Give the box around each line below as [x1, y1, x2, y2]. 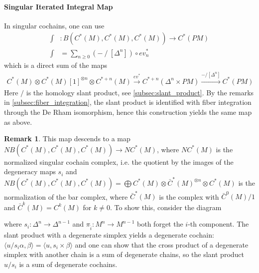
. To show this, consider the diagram [110, 202, 222, 212]
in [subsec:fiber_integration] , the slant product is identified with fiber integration [4, 97, 252, 107]
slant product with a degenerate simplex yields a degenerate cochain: [4, 230, 214, 240]
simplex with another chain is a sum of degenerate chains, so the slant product [4, 249, 245, 260]
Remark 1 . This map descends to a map [4, 133, 130, 144]
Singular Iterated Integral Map [4, 1, 113, 11]
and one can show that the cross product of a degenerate [75, 239, 249, 250]
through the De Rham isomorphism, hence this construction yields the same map [4, 106, 252, 117]
